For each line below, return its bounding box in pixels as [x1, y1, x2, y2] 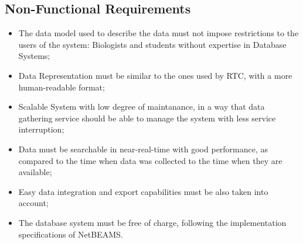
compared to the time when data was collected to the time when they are [18, 154, 282, 166]
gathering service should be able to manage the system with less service [18, 111, 276, 124]
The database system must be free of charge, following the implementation [18, 216, 287, 228]
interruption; [18, 123, 64, 135]
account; [18, 197, 49, 209]
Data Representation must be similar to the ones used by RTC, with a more [18, 69, 292, 81]
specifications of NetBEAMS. [18, 228, 123, 240]
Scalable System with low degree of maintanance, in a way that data [18, 100, 265, 113]
